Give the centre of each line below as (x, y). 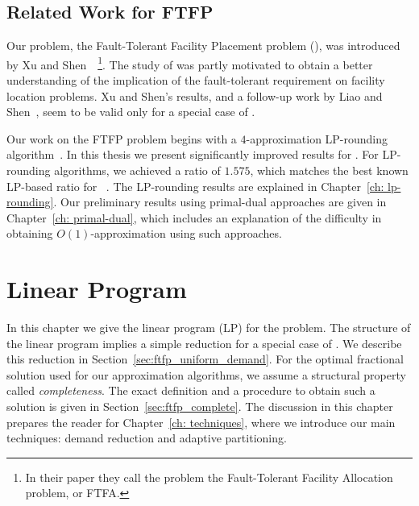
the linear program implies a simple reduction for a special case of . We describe (204, 343)
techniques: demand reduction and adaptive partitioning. (147, 438)
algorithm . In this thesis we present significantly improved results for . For (193, 154)
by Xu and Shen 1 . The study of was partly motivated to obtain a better (190, 63)
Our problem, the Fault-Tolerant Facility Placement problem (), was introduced (203, 46)
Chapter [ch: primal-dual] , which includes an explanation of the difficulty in (194, 217)
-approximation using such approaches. (186, 233)
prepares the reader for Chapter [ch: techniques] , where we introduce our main (201, 422)
